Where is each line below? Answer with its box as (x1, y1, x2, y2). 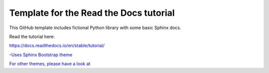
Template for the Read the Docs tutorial (9, 7, 175, 18)
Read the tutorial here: (9, 34, 55, 39)
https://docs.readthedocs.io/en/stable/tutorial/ (9, 42, 105, 49)
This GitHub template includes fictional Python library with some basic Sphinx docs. (9, 25, 181, 31)
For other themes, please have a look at (9, 61, 91, 67)
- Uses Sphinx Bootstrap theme (9, 52, 73, 58)
